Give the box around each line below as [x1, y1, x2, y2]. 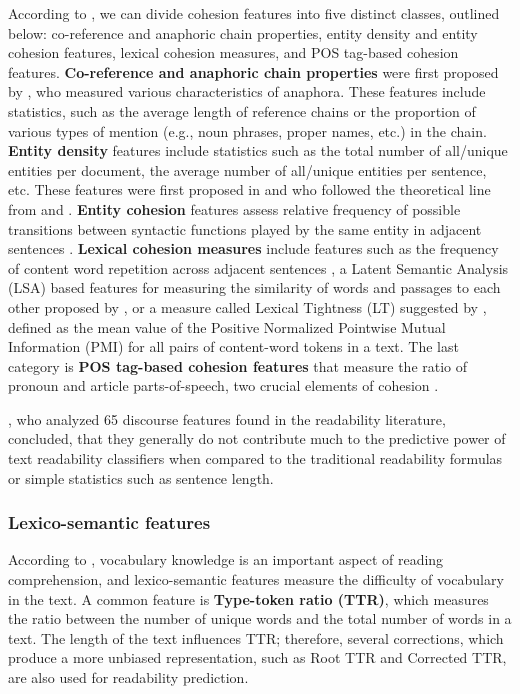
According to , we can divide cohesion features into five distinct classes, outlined [8, 3, 500, 23]
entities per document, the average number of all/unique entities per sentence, [8, 159, 487, 180]
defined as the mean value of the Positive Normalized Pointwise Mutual [8, 316, 446, 337]
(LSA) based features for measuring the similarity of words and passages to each [8, 277, 501, 298]
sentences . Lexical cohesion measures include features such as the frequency [8, 238, 499, 259]
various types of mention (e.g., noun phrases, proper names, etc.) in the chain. [8, 120, 487, 141]
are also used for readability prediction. [8, 667, 249, 688]
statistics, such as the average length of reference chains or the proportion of [8, 100, 476, 121]
